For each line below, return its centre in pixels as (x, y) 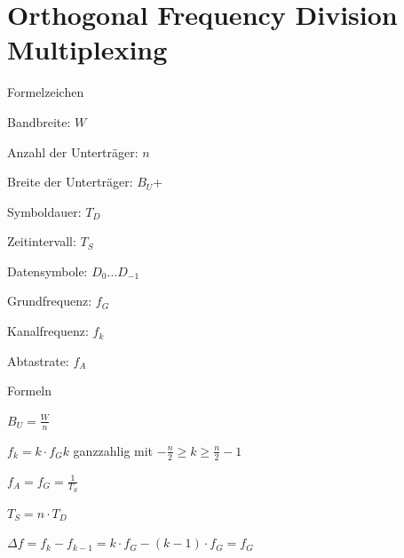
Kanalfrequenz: (48, 331)
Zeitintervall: (42, 241)
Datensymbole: (48, 271)
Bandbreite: (39, 121)
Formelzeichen (46, 92)
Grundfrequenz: (50, 301)
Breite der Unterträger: (70, 182)
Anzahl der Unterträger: (73, 151)
